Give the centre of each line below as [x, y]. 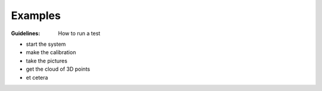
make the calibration [51, 52]
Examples [36, 15]
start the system [46, 44]
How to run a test [79, 33]
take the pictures [47, 61]
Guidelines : [26, 33]
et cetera [37, 77]
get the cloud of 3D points [58, 69]
